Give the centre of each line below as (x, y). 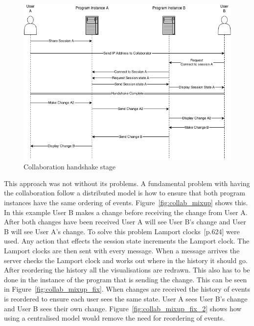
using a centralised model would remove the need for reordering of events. (115, 318)
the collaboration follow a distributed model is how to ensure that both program (125, 193)
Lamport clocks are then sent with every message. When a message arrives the (122, 251)
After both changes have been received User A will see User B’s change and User (125, 222)
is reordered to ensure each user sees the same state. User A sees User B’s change (126, 298)
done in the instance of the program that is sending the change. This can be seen (126, 279)
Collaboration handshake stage (70, 167)
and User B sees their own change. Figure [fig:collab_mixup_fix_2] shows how (123, 308)
